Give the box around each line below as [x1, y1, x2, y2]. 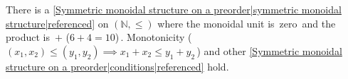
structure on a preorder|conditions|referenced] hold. [6, 59, 229, 73]
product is [6, 30, 50, 44]
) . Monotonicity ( [115, 30, 192, 44]
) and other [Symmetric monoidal [196, 43, 342, 58]
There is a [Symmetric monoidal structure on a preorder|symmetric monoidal [6, 2, 342, 16]
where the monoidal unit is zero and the [157, 16, 336, 30]
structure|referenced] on [6, 16, 109, 30]
